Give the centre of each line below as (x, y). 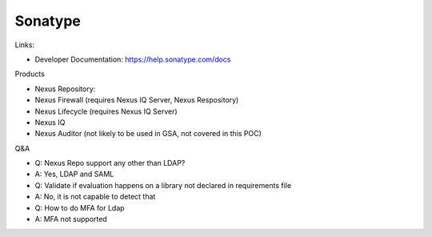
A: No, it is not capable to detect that (95, 197)
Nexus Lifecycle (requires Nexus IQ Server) (106, 111)
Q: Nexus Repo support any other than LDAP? (110, 163)
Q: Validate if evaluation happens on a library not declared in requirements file (163, 185)
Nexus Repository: (65, 89)
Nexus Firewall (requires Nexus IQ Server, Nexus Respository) (137, 100)
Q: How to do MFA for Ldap (80, 207)
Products (30, 74)
